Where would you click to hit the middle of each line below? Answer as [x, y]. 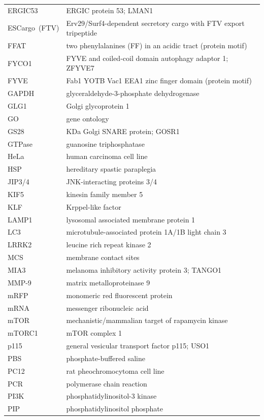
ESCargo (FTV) [34, 28]
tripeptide [81, 33]
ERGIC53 [23, 10]
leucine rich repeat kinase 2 [109, 245]
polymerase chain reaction [107, 383]
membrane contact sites [103, 257]
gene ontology [88, 118]
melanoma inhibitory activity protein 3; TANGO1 [144, 269]
